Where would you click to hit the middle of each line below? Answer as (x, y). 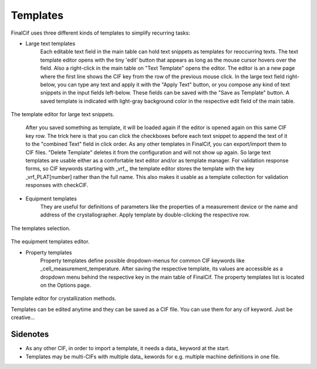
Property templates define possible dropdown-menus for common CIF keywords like (142, 260)
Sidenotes (30, 334)
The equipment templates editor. (50, 242)
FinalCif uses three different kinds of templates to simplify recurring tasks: (100, 33)
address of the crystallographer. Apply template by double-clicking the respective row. (145, 215)
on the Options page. (66, 285)
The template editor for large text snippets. (63, 114)
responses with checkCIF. (57, 185)
